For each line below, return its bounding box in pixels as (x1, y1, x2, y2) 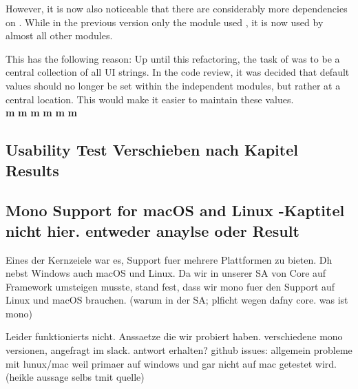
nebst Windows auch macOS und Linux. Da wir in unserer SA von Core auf (6, 266, 326, 280)
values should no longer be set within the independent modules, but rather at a (6, 78, 341, 92)
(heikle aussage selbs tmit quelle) (6, 370, 145, 384)
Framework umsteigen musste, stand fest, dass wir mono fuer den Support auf (6, 279, 335, 293)
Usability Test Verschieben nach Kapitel (6, 139, 298, 160)
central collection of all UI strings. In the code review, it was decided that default (6, 65, 350, 79)
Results (6, 159, 59, 180)
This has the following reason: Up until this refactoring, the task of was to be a (6, 51, 340, 65)
